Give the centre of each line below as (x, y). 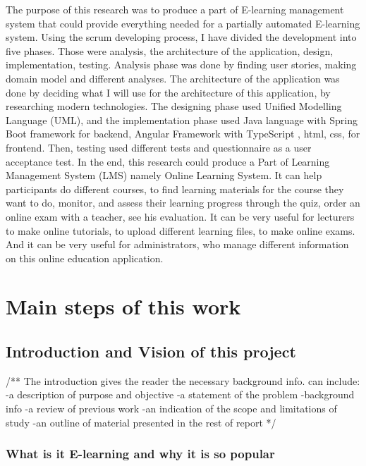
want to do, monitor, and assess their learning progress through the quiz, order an (183, 203)
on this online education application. (85, 258)
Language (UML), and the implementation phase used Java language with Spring (182, 119)
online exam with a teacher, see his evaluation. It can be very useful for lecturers (180, 216)
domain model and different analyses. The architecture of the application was (173, 78)
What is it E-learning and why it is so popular (140, 454)
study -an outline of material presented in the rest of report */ (141, 422)
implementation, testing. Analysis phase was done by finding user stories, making (181, 65)
